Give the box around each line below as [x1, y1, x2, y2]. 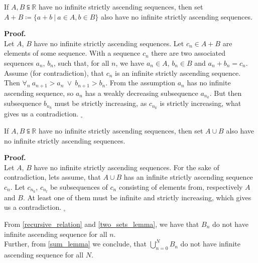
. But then [209, 87, 242, 98]
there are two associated [151, 48, 225, 58]
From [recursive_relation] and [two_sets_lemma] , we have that [4, 218, 199, 229]
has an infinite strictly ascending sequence [123, 172, 253, 182]
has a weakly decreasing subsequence [85, 87, 198, 98]
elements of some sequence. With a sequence [4, 48, 141, 58]
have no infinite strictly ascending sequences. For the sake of [34, 162, 219, 172]
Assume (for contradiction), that [4, 67, 104, 78]
